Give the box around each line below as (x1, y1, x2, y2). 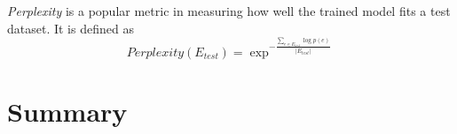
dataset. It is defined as (7, 19, 134, 37)
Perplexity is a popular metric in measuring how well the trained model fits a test (7, 2, 451, 19)
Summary (7, 93, 128, 129)
